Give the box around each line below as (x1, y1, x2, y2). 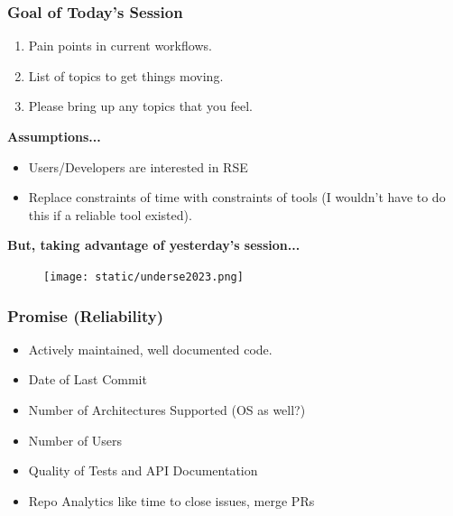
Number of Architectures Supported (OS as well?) (28, 401, 306, 419)
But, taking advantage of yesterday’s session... (7, 235, 300, 254)
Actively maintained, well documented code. (28, 339, 273, 358)
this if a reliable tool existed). (28, 205, 192, 224)
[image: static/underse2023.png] (43, 270, 244, 283)
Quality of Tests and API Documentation (28, 461, 258, 480)
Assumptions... (7, 127, 101, 145)
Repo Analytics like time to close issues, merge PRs (28, 491, 315, 510)
